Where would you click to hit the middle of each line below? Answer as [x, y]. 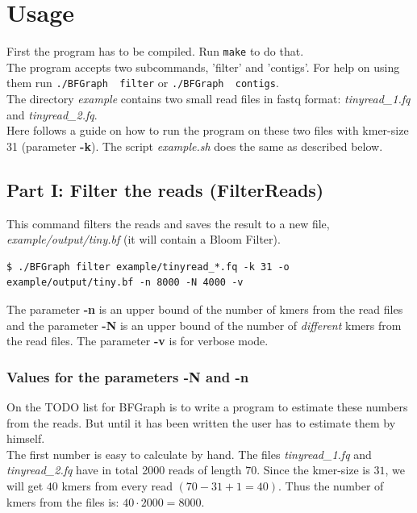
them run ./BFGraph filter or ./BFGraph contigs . [143, 83]
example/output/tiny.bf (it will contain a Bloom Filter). [144, 239]
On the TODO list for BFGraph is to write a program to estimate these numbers [207, 406]
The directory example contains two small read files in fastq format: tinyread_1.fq [208, 99]
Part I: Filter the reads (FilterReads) [165, 189]
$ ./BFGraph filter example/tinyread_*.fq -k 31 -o [148, 267]
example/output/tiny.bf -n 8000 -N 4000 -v [125, 283]
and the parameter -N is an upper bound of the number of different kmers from [204, 325]
